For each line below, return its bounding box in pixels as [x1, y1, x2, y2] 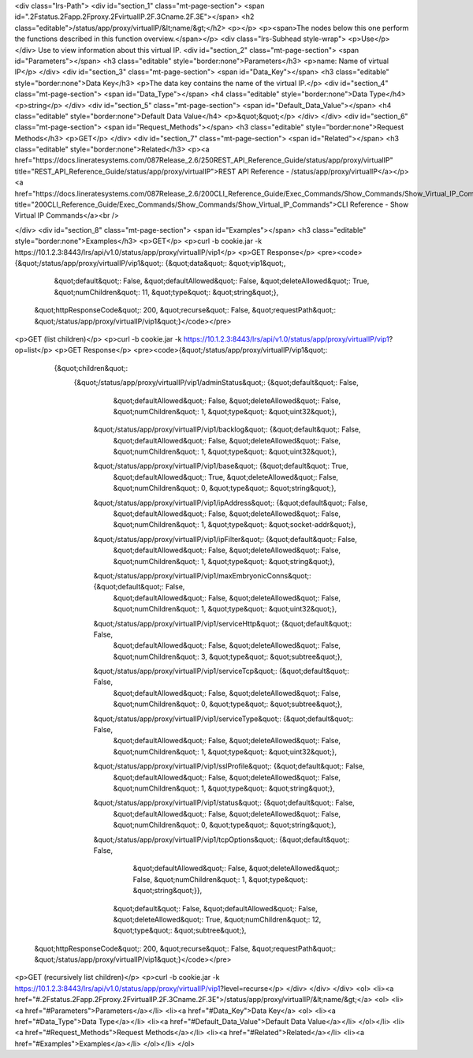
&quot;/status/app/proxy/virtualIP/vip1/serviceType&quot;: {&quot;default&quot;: [93, 714, 354, 723]
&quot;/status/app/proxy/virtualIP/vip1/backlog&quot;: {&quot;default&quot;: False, [93, 424, 362, 434]
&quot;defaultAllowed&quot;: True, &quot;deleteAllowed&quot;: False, [113, 472, 339, 481]
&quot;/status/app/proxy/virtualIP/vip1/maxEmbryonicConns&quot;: [93, 570, 311, 580]
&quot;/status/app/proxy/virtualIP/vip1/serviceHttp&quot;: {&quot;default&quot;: [93, 619, 352, 628]
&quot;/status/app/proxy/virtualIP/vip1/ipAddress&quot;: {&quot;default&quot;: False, [93, 498, 368, 507]
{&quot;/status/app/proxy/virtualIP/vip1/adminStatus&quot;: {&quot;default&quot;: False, [73, 378, 359, 387]
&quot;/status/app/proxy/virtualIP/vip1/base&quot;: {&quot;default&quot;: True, [93, 462, 348, 471]
